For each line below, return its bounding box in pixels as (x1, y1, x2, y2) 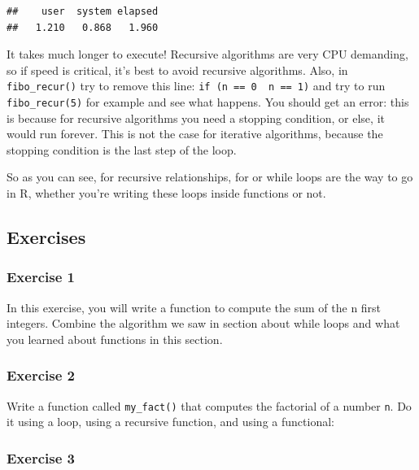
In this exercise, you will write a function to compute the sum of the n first (7, 298, 382, 316)
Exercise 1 (7, 267, 75, 287)
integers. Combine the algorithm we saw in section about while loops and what (7, 315, 400, 332)
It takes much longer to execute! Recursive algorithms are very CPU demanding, (7, 46, 408, 63)
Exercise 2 (7, 365, 75, 385)
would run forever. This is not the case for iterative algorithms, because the (7, 125, 383, 142)
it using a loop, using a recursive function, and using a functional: (7, 413, 334, 430)
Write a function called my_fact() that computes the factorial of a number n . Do (7, 397, 412, 414)
